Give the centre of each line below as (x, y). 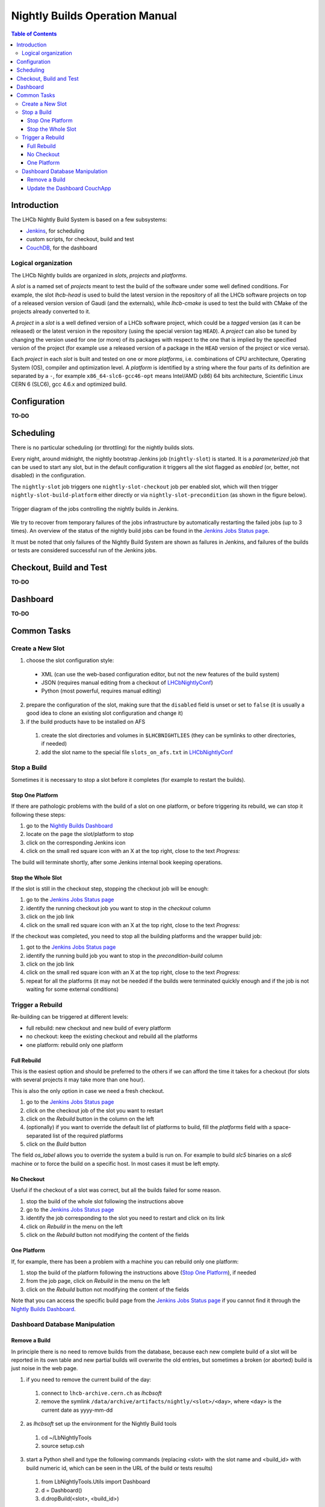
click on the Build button (56, 1144)
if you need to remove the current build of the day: (89, 1379)
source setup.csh (63, 1446)
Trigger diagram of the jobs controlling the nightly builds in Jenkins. (95, 509)
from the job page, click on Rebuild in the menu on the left (98, 1281)
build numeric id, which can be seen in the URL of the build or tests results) (119, 1468)
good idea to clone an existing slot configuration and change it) (105, 713)
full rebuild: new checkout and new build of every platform (98, 1028)
